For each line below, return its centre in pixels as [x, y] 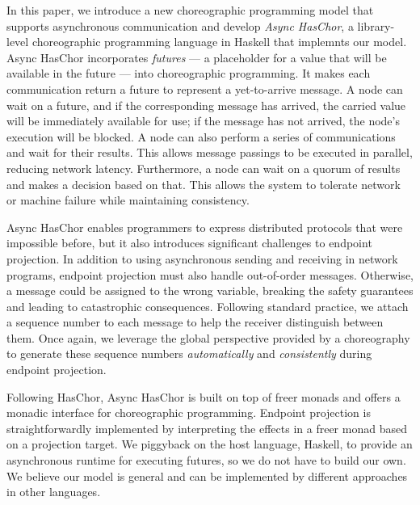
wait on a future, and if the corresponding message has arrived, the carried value [206, 105]
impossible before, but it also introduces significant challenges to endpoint [189, 243]
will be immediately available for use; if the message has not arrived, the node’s [203, 121]
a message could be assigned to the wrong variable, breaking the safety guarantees [210, 290]
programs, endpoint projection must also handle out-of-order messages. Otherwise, [210, 274]
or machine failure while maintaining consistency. [128, 200]
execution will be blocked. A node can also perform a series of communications [201, 136]
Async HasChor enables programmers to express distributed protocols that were [205, 227]
